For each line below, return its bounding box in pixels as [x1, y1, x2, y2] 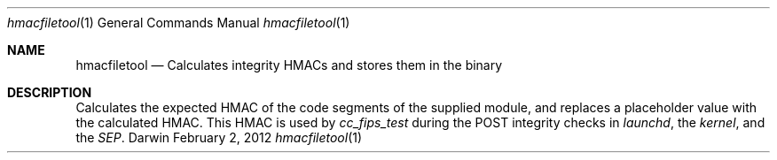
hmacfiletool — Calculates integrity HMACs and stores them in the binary [75, 57, 503, 72]
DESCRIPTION [7, 85, 92, 100]
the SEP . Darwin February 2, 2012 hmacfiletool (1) [75, 130, 363, 145]
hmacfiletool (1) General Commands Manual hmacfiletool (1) [7, 15, 350, 30]
